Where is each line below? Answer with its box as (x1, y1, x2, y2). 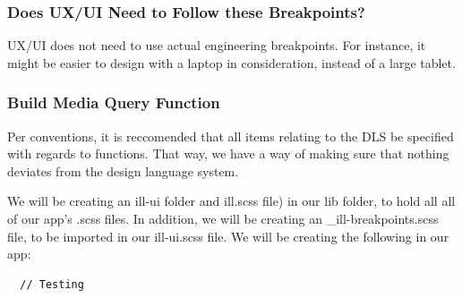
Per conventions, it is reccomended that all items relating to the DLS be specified (7, 126, 454, 145)
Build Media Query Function (7, 91, 220, 114)
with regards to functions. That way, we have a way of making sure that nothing (7, 144, 449, 163)
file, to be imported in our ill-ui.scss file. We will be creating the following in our (7, 226, 449, 245)
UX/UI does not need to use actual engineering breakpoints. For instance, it (7, 36, 426, 55)
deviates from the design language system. (7, 161, 239, 180)
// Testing (20, 277, 84, 291)
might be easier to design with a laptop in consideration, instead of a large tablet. (7, 53, 456, 72)
